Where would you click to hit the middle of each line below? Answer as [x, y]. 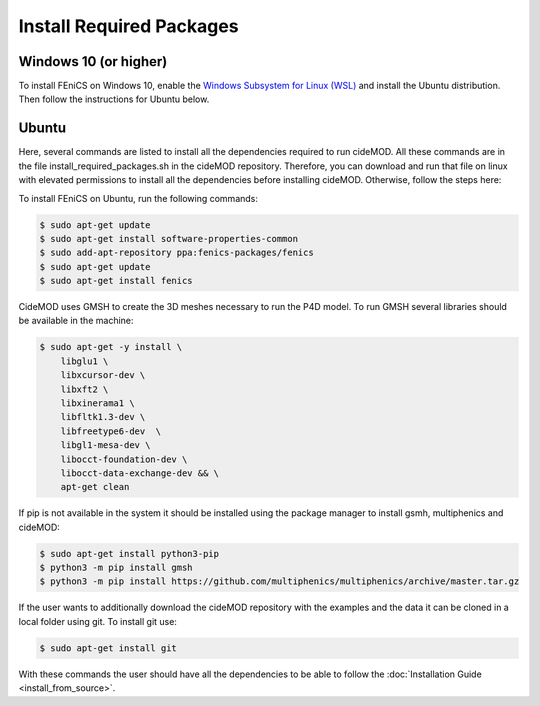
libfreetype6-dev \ [111, 431]
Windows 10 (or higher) [93, 61]
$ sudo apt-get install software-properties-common [169, 238]
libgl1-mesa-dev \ [105, 445]
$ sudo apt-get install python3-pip [129, 553]
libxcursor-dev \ [103, 375]
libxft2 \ [84, 389]
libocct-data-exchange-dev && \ [140, 473]
